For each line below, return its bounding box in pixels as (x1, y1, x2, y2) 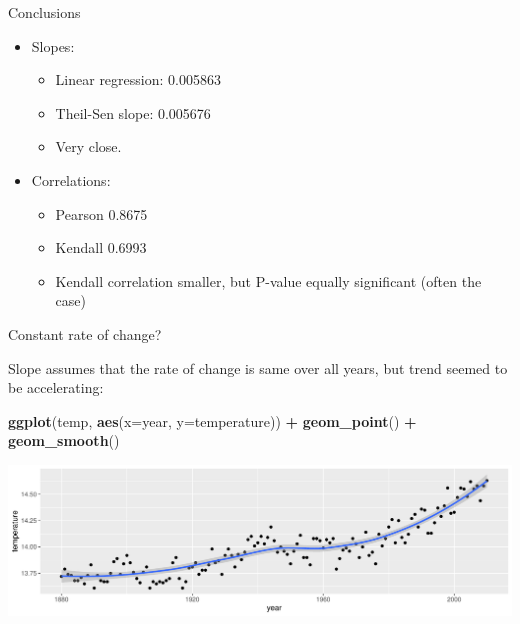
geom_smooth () (8, 430, 120, 451)
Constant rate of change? (8, 323, 162, 344)
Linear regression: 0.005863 (55, 69, 221, 90)
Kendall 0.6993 (55, 237, 147, 258)
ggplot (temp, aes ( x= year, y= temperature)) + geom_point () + (8, 410, 417, 431)
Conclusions (8, 2, 81, 22)
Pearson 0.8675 (55, 203, 148, 224)
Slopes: (31, 35, 75, 56)
